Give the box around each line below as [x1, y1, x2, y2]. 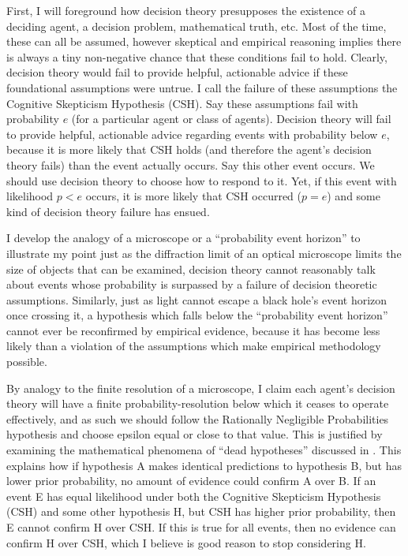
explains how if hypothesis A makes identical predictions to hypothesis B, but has [6, 457, 402, 473]
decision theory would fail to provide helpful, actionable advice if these [6, 64, 348, 80]
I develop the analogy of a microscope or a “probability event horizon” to [6, 229, 361, 246]
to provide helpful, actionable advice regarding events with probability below [6, 125, 378, 142]
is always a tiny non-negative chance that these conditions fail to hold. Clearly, [6, 48, 387, 65]
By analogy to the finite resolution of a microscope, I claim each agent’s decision [6, 379, 395, 396]
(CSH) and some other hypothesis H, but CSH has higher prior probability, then [6, 503, 396, 520]
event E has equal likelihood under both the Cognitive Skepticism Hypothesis [6, 487, 381, 504]
